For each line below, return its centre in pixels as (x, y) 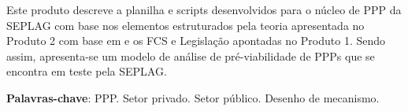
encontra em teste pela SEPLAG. (87, 71)
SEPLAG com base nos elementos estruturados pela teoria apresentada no (185, 25)
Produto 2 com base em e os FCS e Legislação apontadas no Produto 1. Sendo (196, 41)
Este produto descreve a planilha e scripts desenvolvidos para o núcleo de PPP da (204, 9)
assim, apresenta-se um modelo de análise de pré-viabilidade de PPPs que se (191, 55)
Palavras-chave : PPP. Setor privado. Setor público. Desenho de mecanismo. (193, 97)
